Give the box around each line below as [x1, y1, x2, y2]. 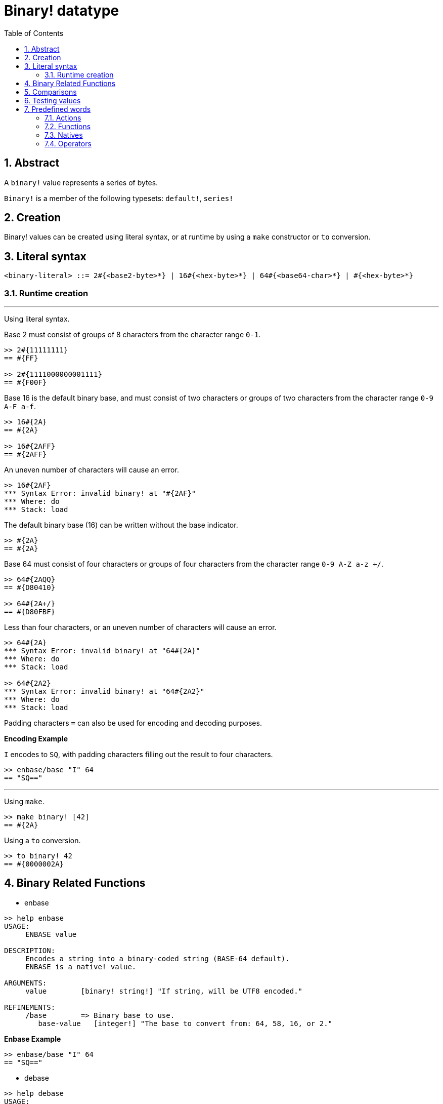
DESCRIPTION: [4, 946, 56, 955]
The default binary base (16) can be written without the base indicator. [4, 521, 238, 530]
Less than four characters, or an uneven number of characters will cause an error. [4, 623, 277, 632]
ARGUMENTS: [4, 978, 47, 987]
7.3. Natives [45, 130, 83, 139]
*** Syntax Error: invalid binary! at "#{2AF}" [4, 489, 196, 498]
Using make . [4, 797, 45, 806]
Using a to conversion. [4, 836, 81, 845]
